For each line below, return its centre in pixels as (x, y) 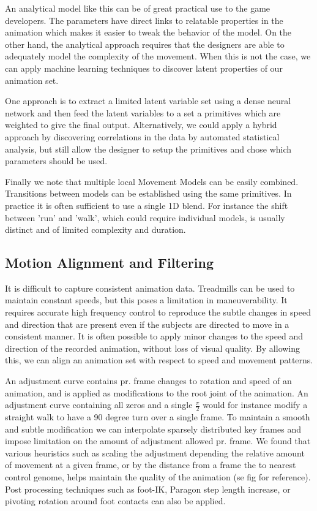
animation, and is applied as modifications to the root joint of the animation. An (157, 392)
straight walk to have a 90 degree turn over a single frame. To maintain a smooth (158, 417)
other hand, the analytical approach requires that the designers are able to (145, 44)
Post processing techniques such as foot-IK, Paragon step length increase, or (148, 489)
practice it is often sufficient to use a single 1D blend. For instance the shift (147, 205)
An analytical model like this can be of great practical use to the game (138, 8)
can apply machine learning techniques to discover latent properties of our (144, 68)
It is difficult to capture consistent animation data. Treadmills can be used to (150, 288)
